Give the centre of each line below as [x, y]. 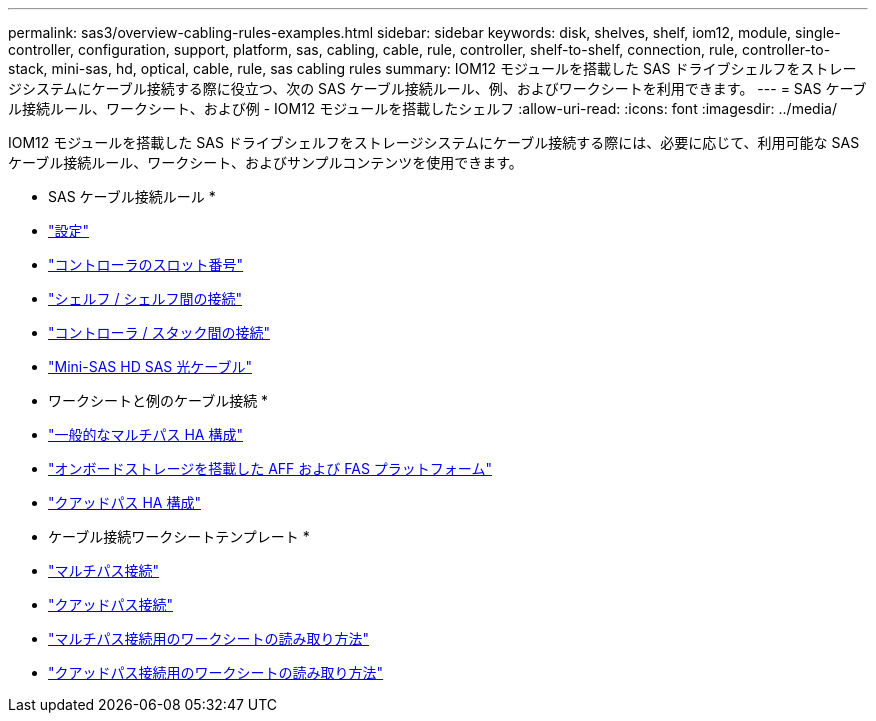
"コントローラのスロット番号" [146, 264]
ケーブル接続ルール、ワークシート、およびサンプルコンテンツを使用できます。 [265, 162]
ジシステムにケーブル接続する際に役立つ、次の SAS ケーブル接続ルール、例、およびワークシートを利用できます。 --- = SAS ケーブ [437, 88]
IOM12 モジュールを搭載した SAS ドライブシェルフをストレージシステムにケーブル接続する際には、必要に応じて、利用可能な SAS [434, 142]
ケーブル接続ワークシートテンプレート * [179, 536]
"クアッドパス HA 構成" [124, 502]
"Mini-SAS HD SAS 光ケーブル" [150, 366]
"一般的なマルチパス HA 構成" [145, 434]
